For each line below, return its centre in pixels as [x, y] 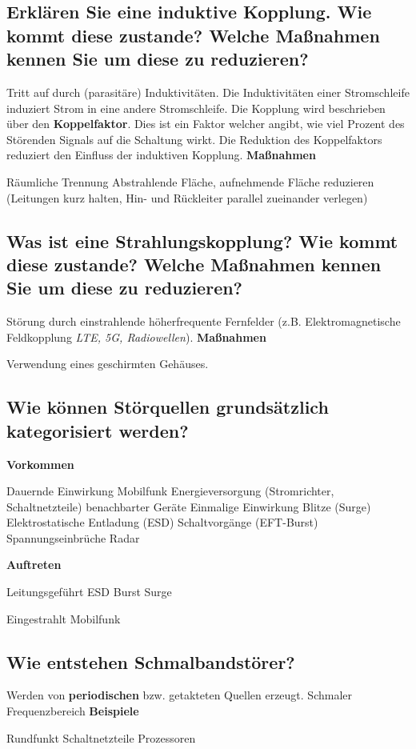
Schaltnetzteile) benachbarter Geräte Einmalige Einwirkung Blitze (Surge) [189, 506]
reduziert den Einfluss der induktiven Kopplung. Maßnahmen [161, 155]
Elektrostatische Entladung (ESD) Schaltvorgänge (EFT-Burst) [162, 522]
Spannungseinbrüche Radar [73, 537]
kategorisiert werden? [98, 430]
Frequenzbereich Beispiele [73, 711]
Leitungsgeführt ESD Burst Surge [89, 592]
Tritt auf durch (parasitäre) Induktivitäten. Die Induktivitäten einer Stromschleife [208, 92]
